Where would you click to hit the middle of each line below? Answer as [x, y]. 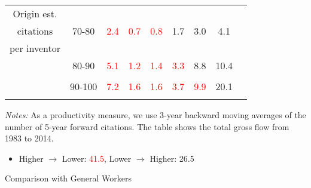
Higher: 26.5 [172, 158]
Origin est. [35, 13]
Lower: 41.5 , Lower [97, 158]
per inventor [35, 48]
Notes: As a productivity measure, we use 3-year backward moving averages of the [155, 115]
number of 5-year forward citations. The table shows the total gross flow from [147, 126]
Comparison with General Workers [68, 178]
